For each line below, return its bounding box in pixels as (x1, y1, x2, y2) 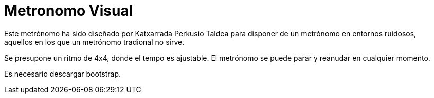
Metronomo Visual (4, 2, 133, 19)
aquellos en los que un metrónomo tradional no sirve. (4, 37, 185, 46)
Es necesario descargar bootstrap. (4, 69, 121, 78)
